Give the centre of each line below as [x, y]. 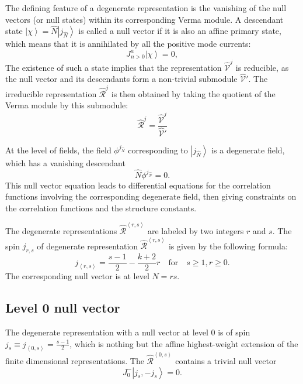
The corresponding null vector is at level [77, 276]
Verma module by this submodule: [67, 105]
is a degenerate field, [248, 150]
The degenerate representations [61, 231]
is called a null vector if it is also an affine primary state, [180, 31]
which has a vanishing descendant [65, 162]
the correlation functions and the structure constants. [101, 208]
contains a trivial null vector [226, 361]
